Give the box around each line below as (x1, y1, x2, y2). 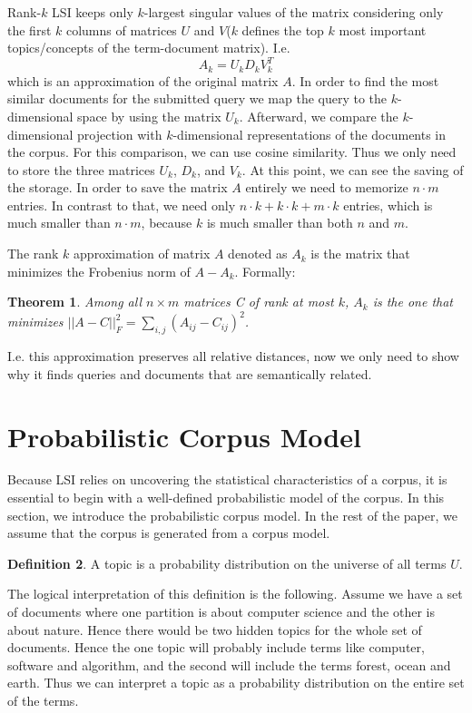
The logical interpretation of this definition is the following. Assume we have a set (7, 584, 463, 603)
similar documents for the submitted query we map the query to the (7, 89, 388, 108)
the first (7, 20, 52, 39)
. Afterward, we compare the (239, 106, 398, 125)
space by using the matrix (77, 106, 221, 125)
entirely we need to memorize (245, 178, 408, 197)
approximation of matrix (74, 244, 211, 263)
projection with (77, 124, 162, 143)
